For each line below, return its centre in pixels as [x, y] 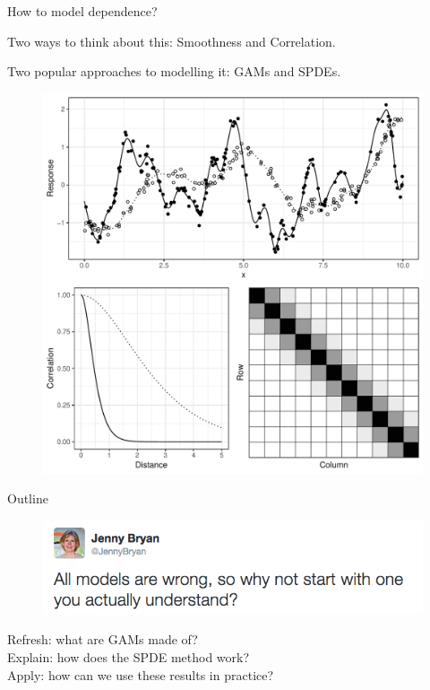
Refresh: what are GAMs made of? [103, 639]
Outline [28, 498]
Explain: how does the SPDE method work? [129, 657]
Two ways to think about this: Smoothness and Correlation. [172, 41]
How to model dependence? [82, 11]
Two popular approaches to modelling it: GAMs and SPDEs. [174, 71]
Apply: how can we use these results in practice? [141, 674]
